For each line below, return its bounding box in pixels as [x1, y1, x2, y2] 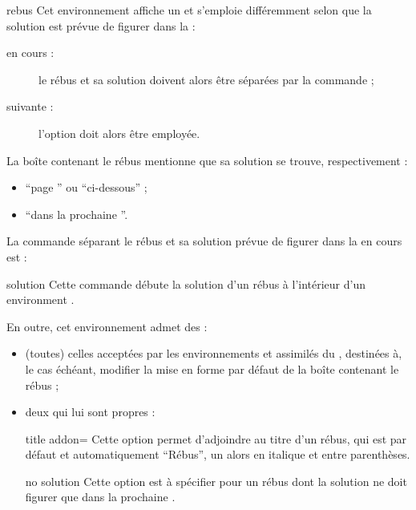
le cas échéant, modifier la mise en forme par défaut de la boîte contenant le [25, 360, 399, 377]
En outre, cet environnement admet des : [6, 318, 208, 334]
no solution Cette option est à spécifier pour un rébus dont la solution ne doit [25, 472, 407, 489]
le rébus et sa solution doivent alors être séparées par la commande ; [38, 71, 374, 87]
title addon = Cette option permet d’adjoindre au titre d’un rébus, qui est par [25, 430, 407, 447]
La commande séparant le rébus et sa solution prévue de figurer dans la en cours [6, 233, 402, 249]
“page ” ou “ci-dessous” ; [25, 179, 147, 196]
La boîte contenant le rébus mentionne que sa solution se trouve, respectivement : [6, 152, 408, 168]
